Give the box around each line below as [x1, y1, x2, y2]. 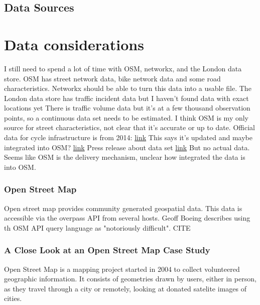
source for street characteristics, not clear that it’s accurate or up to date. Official [4, 122, 255, 133]
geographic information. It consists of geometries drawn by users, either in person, [4, 273, 256, 284]
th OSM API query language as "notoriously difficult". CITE [4, 222, 191, 233]
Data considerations [4, 34, 144, 54]
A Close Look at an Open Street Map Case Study [4, 244, 210, 256]
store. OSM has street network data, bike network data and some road [4, 73, 221, 83]
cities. [4, 293, 22, 303]
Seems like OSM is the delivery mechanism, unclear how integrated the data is [4, 152, 245, 162]
